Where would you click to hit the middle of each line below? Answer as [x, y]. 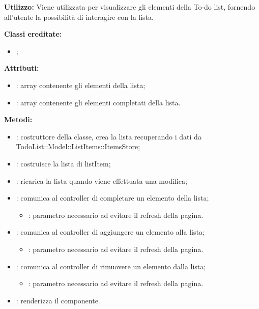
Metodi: [18, 119]
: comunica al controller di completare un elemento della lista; [112, 198]
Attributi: [22, 68]
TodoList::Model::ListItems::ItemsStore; [78, 146]
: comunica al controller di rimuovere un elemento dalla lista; [111, 266]
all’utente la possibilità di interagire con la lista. [79, 17]
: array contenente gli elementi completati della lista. [98, 102]
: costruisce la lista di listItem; [63, 163]
